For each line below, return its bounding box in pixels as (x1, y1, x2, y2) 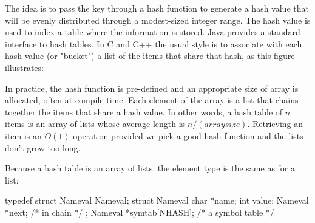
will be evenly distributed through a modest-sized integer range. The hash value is (5, 13, 311, 26)
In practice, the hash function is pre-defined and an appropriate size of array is (5, 81, 299, 94)
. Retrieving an (247, 117, 303, 130)
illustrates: (5, 61, 44, 74)
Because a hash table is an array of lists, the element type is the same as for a (5, 162, 296, 174)
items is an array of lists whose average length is (5, 117, 185, 130)
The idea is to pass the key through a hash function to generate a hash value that (5, 2, 309, 14)
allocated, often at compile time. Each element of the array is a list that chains (5, 94, 299, 106)
